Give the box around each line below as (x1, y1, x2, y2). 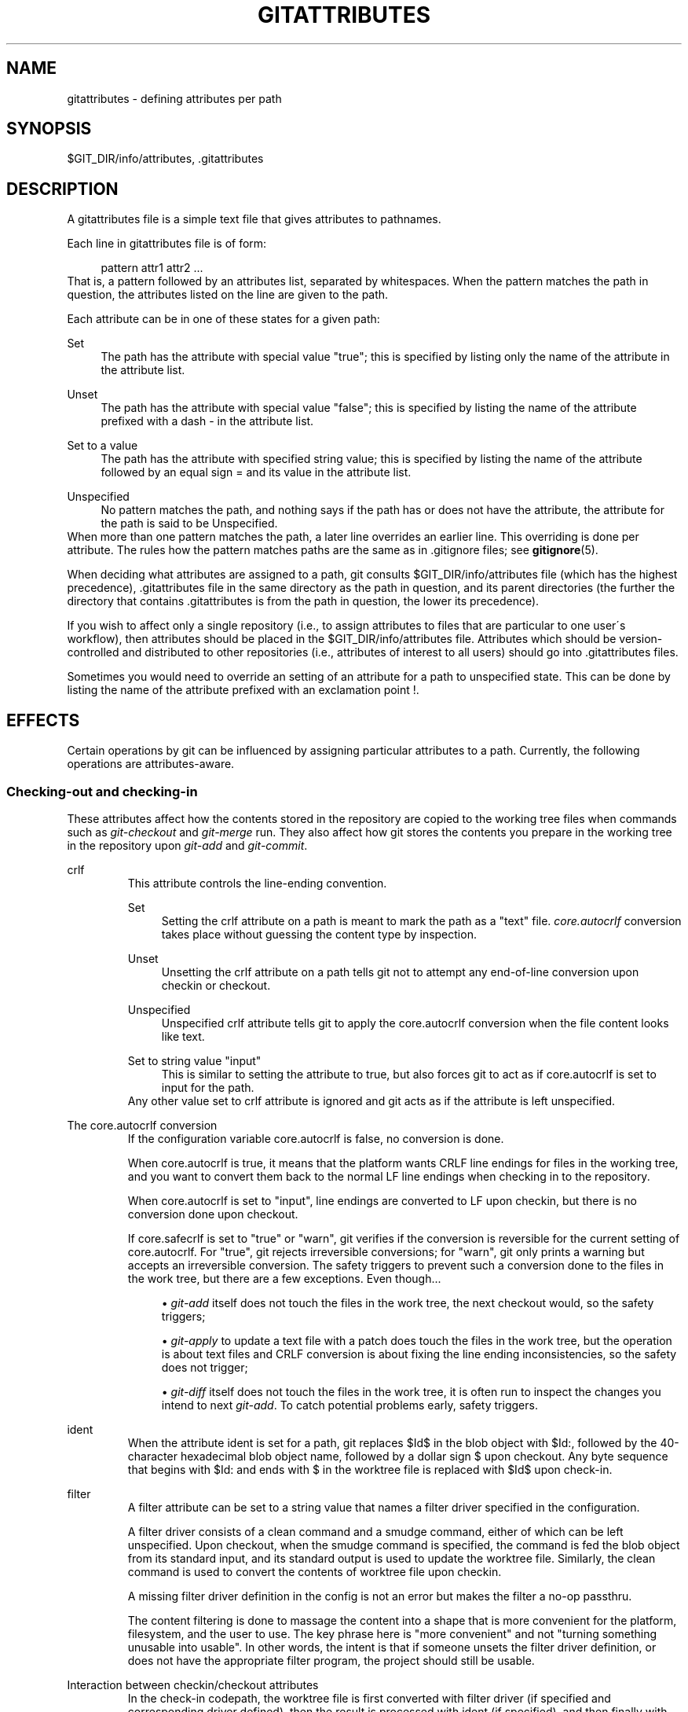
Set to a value (67, 439, 138, 453)
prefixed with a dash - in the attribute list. (101, 414, 314, 428)
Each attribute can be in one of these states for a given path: (67, 312, 380, 326)
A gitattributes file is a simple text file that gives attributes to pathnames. (67, 212, 441, 226)
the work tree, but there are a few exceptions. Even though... (127, 1271, 441, 1285)
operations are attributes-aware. (67, 757, 235, 771)
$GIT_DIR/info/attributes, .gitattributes (67, 152, 264, 166)
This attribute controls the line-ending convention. (127, 876, 387, 890)
